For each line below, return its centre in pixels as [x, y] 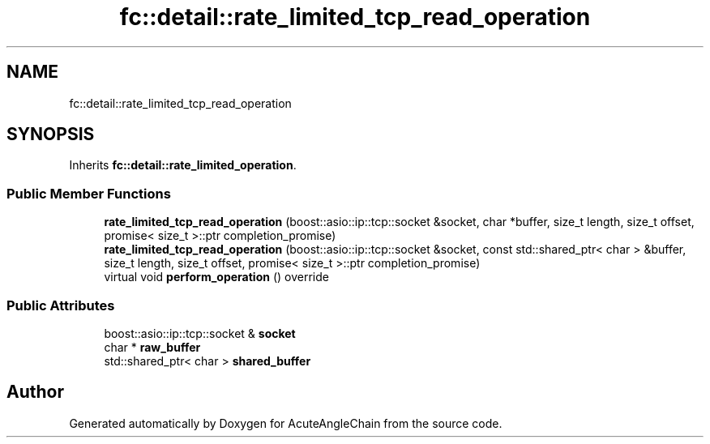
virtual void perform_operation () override [216, 277]
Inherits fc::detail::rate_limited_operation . [183, 165]
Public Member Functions [89, 193]
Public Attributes [61, 305]
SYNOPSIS [51, 134]
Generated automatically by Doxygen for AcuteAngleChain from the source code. [286, 423]
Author [35, 392]
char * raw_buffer [152, 347]
